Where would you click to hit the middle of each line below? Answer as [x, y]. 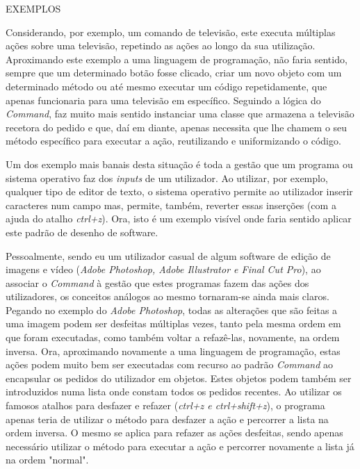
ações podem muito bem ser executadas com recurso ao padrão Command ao [170, 364]
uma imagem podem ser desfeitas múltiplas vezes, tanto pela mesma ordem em [173, 323]
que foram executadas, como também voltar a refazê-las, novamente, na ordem [173, 337]
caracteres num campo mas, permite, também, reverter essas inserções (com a [171, 205]
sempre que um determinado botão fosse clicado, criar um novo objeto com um [174, 73]
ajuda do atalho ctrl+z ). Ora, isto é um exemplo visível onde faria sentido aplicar [179, 219]
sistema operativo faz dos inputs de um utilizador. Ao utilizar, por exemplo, [167, 178]
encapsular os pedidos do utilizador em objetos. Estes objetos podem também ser [179, 378]
